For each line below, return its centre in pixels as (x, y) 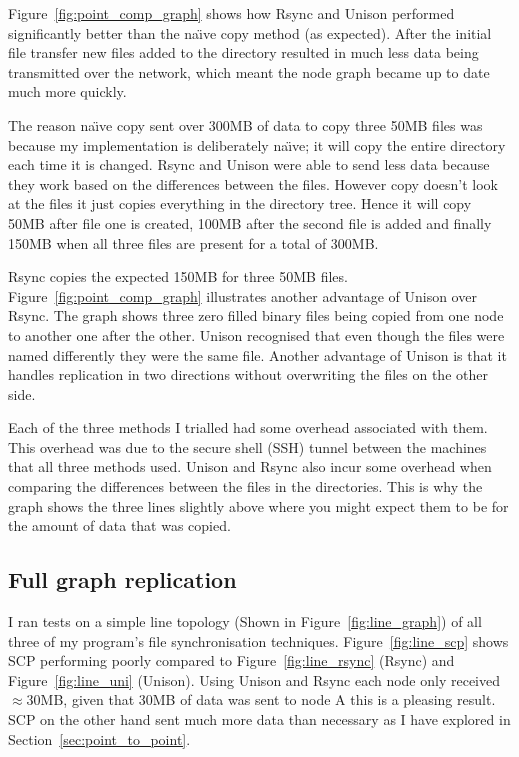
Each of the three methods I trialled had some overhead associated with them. (248, 427)
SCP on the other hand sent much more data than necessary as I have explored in (259, 719)
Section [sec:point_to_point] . (99, 738)
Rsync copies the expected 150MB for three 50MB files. (178, 276)
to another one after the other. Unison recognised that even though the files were (256, 334)
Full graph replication (122, 579)
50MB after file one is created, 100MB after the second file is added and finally (250, 222)
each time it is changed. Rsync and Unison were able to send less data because (249, 164)
